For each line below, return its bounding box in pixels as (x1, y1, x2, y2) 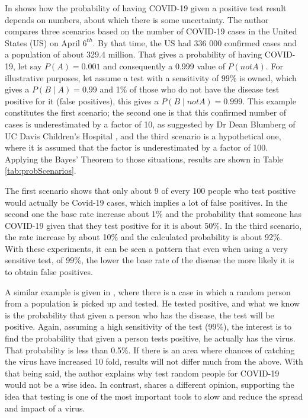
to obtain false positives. (5, 266, 93, 278)
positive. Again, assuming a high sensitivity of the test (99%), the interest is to (5, 320, 292, 333)
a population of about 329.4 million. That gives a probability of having (5, 48, 262, 60)
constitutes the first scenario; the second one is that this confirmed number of (5, 106, 287, 119)
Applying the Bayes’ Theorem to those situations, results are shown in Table (5, 152, 283, 165)
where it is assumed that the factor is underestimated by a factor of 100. (5, 141, 268, 154)
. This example (242, 94, 296, 107)
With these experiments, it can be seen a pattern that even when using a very (5, 242, 288, 254)
